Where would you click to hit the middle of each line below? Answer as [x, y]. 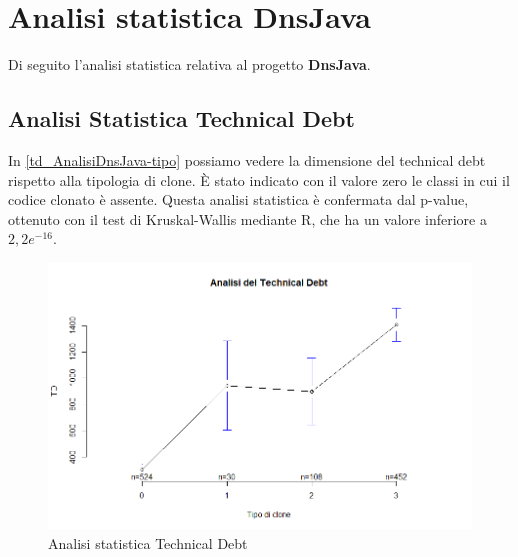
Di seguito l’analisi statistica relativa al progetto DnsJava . [189, 64]
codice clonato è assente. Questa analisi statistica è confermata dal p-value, [238, 199]
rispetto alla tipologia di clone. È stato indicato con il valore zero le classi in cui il [259, 179]
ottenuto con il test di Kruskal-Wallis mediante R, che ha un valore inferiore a [247, 218]
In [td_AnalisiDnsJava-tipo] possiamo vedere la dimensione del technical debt [247, 159]
